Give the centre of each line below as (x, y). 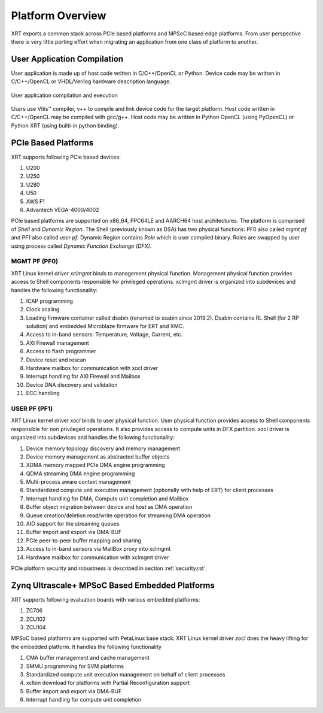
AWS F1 (35, 201)
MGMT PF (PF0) (35, 262)
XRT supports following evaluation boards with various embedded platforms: (106, 599)
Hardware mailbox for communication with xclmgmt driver (97, 557)
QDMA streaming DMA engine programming (80, 474)
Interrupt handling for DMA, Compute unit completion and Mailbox (107, 498)
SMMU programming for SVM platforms (75, 666)
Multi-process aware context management (78, 482)
